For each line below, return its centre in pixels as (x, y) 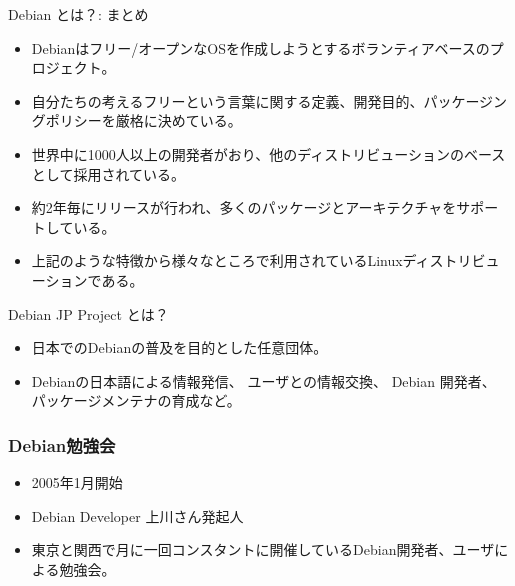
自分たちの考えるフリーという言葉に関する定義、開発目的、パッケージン (269, 100)
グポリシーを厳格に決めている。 (136, 120)
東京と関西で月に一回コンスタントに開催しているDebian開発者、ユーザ (263, 549)
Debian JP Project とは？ (88, 313)
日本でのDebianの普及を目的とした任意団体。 (179, 347)
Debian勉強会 (62, 444)
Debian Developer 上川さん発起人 (137, 515)
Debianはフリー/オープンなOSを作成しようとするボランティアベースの (260, 47)
